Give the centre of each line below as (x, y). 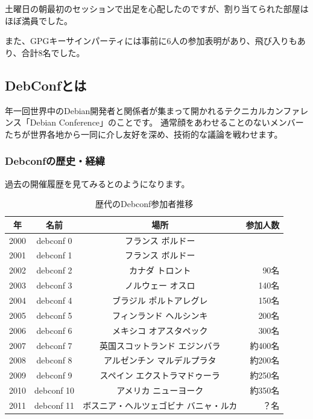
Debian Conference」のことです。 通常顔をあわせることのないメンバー (167, 122)
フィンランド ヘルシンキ (160, 315)
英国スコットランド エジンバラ (160, 345)
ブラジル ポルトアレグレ (160, 300)
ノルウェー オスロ (160, 285)
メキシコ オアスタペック (160, 330)
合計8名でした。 (53, 52)
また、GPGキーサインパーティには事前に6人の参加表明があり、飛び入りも (151, 41)
